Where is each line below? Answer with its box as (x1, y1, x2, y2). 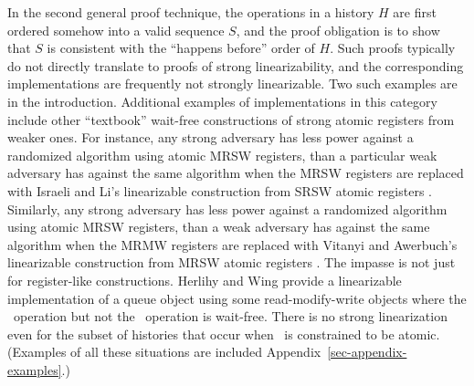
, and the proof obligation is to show (236, 20, 440, 39)
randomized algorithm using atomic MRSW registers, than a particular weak (7, 145, 437, 164)
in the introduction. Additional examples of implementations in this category (7, 91, 437, 110)
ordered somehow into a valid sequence (7, 20, 225, 39)
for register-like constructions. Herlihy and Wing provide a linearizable (7, 270, 402, 289)
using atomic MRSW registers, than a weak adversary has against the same (7, 217, 430, 236)
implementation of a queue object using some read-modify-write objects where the (7, 288, 467, 308)
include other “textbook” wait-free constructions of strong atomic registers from (7, 110, 455, 129)
